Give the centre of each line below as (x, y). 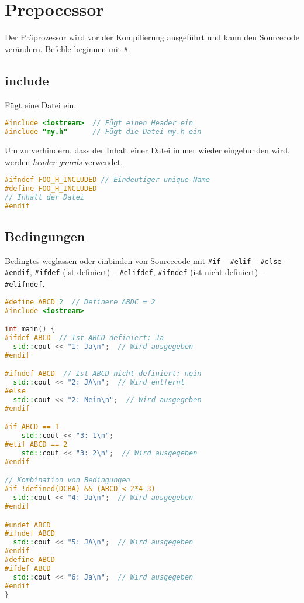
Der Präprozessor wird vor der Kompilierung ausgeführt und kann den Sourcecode (152, 37)
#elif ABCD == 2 (36, 445)
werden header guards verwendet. (64, 161)
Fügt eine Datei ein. (41, 105)
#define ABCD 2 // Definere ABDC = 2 (80, 302)
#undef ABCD (28, 525)
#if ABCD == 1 (32, 427)
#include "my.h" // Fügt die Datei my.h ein (103, 132)
